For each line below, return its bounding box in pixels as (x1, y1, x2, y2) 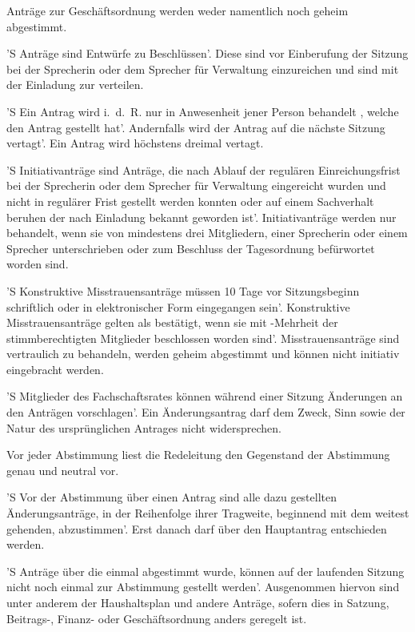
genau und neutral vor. (6, 461, 119, 478)
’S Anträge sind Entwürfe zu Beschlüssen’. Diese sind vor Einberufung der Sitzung (6, 45, 409, 62)
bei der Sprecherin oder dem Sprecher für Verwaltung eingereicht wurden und (6, 177, 386, 194)
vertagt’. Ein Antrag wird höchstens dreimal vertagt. (6, 135, 264, 151)
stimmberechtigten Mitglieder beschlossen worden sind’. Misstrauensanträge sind (6, 329, 400, 346)
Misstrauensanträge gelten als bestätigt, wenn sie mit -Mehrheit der (6, 314, 338, 331)
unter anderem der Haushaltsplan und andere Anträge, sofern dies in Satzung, (6, 594, 389, 610)
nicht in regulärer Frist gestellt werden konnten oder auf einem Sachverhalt (6, 192, 374, 209)
